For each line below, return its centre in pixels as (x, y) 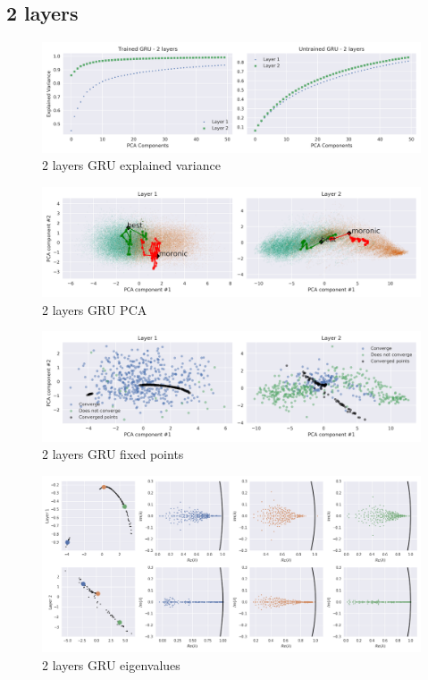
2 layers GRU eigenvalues (111, 665)
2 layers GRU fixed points (113, 454)
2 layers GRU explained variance (131, 165)
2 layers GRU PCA (95, 309)
